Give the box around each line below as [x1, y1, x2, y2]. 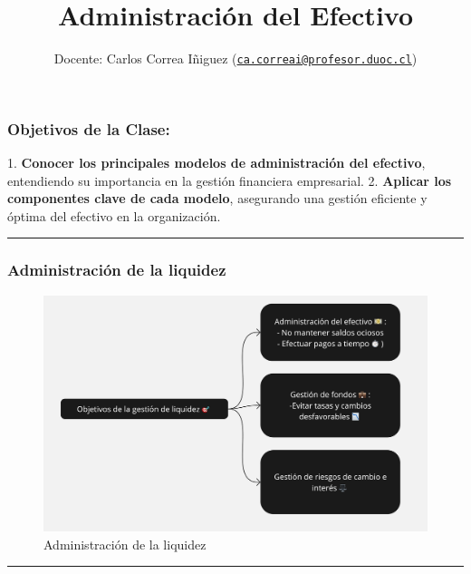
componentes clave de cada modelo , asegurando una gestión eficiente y [7, 189, 428, 208]
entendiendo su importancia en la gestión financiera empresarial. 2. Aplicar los [7, 170, 452, 190]
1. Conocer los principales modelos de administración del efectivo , [7, 153, 426, 172]
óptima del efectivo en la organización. [7, 206, 221, 225]
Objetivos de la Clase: [7, 117, 170, 140]
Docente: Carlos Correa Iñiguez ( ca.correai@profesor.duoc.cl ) [53, 49, 418, 68]
